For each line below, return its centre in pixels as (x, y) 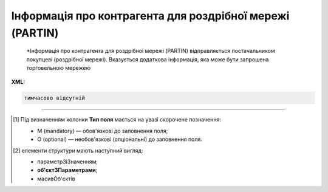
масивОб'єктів (56, 179)
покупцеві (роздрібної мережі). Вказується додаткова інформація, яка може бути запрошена (148, 59)
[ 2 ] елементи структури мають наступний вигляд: (78, 150)
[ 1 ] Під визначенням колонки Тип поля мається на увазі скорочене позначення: (117, 120)
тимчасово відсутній (54, 98)
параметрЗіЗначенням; (68, 162)
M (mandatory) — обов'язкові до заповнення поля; (103, 131)
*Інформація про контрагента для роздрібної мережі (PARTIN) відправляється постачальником (151, 51)
